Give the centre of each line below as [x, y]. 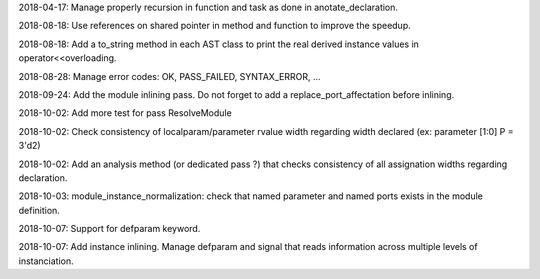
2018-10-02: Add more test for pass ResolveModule [125, 113]
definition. [39, 210]
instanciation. [46, 261]
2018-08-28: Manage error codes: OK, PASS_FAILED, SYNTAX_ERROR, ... [169, 76]
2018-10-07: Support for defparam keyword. [109, 229]
